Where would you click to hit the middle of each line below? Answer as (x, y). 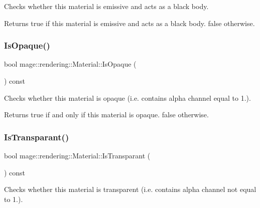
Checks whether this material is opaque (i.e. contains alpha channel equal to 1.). (127, 97)
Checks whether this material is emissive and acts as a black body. (106, 6)
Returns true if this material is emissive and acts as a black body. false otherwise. (129, 23)
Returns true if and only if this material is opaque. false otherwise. (106, 115)
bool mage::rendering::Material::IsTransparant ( (77, 155)
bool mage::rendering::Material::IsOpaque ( (70, 64)
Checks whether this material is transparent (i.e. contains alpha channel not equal (130, 189)
